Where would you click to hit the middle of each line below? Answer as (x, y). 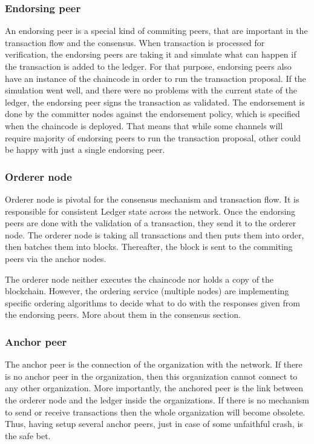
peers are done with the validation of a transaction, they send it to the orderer (151, 223)
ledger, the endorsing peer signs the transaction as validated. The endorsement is (155, 102)
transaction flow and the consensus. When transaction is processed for (135, 42)
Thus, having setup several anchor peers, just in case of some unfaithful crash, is (154, 424)
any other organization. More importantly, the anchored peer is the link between (154, 388)
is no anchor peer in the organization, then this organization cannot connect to (151, 376)
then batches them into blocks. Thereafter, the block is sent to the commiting (149, 247)
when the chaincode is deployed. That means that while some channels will (144, 125)
